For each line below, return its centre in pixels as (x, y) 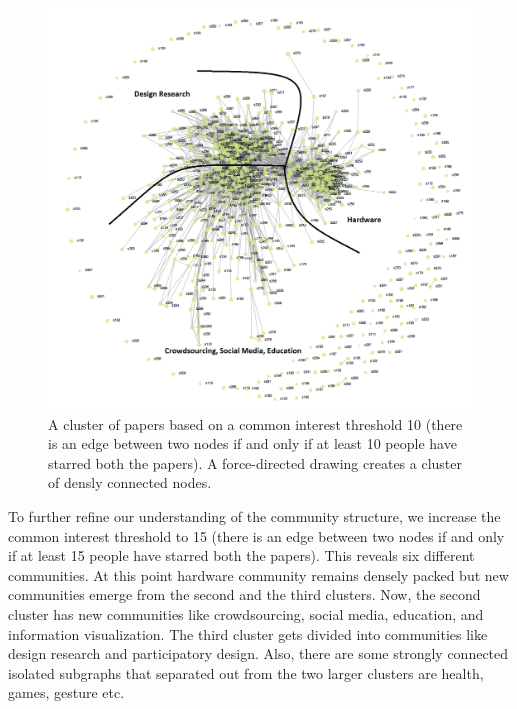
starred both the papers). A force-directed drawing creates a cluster (255, 462)
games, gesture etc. (66, 692)
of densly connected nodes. (130, 482)
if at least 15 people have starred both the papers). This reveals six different (241, 555)
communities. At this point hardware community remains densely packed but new (258, 574)
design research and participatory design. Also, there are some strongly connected (258, 653)
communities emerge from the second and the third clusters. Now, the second (244, 594)
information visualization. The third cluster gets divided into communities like (248, 633)
